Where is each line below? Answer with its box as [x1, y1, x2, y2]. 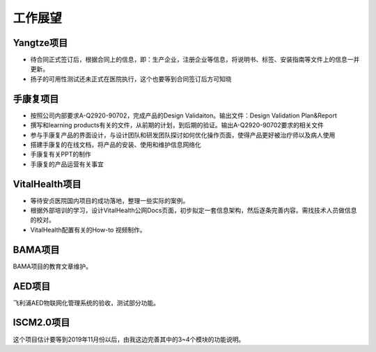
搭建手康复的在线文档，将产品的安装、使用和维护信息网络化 [30, 140, 201, 149]
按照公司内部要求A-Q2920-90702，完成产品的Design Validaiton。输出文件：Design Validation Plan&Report [30, 111, 337, 120]
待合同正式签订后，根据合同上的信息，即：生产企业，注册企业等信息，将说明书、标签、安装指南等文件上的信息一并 [30, 56, 360, 64]
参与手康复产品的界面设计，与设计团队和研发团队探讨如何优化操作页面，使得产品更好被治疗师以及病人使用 [30, 131, 336, 139]
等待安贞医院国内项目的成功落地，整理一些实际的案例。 [30, 196, 189, 205]
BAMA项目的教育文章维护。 [13, 262, 93, 271]
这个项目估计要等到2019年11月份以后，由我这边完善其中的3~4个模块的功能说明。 [13, 335, 245, 344]
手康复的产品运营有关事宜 [30, 160, 104, 168]
